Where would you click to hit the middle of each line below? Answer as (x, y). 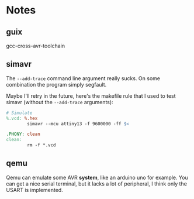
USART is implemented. (34, 190)
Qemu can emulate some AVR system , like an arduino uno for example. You (97, 177)
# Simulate (19, 113)
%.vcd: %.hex (22, 118)
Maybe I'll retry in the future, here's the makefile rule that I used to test (91, 96)
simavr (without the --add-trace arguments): (60, 102)
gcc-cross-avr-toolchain (36, 46)
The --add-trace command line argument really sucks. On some (83, 78)
